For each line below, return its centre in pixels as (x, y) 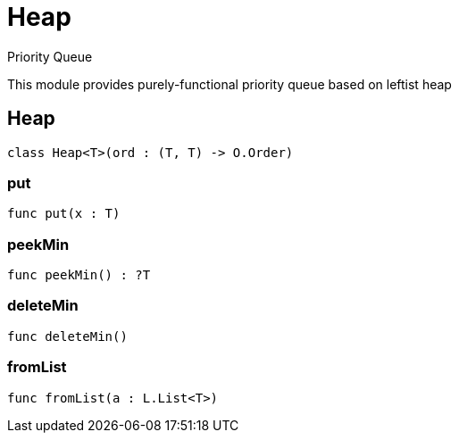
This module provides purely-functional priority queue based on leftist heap (229, 84)
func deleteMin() (67, 336)
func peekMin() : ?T (79, 275)
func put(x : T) (64, 214)
